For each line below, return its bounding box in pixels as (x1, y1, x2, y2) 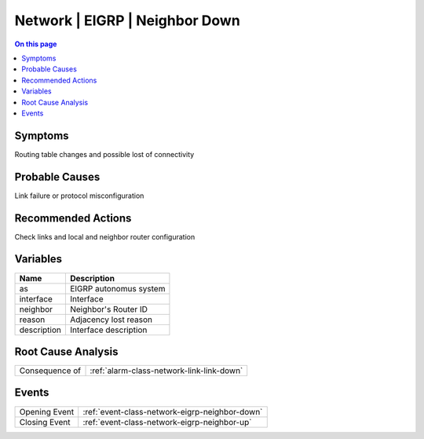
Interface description (69, 324, 148, 335)
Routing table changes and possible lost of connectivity (14, 149, 195, 159)
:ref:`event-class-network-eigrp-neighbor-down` (82, 406, 263, 417)
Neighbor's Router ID (69, 303, 148, 314)
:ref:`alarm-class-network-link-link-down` (90, 365, 243, 376)
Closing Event (19, 416, 71, 427)
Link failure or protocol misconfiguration (14, 191, 144, 200)
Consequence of (19, 365, 82, 376)
